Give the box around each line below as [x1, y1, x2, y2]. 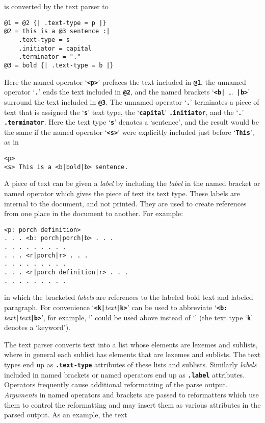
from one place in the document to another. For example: [4, 208, 183, 219]
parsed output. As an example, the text [4, 409, 127, 420]
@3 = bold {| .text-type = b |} [4, 61, 114, 69]
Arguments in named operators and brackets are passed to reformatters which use [4, 389, 259, 400]
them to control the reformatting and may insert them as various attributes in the [4, 399, 261, 410]
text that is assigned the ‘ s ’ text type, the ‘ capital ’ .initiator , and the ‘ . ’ [4, 106, 244, 117]
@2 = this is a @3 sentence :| [4, 28, 110, 35]
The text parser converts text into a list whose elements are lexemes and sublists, [4, 339, 258, 349]
